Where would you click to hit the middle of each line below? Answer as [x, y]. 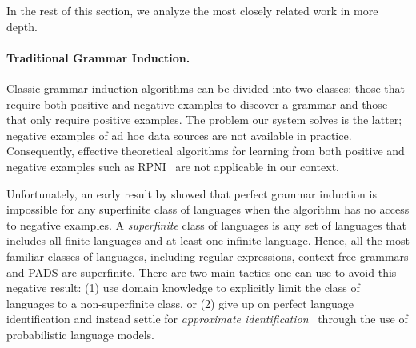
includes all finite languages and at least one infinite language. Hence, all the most [208, 240]
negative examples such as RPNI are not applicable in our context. [173, 166]
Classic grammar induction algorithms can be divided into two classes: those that [206, 88]
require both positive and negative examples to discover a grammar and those [197, 104]
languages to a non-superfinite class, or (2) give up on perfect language [180, 303]
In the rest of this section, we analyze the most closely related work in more [192, 10]
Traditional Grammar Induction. [98, 57]
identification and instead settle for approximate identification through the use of [207, 319]
